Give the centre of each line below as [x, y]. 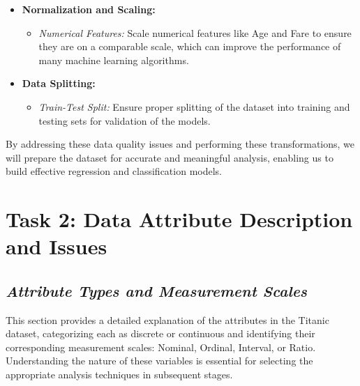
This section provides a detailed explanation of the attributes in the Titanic [167, 319]
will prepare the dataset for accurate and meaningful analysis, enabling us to [170, 157]
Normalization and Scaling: [89, 9]
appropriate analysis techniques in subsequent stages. [119, 375]
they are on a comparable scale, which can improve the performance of [190, 46]
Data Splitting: [59, 83]
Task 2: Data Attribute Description [179, 219]
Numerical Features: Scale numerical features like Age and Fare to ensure [195, 32]
